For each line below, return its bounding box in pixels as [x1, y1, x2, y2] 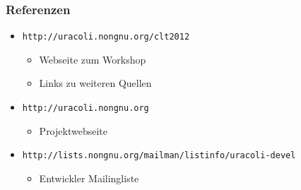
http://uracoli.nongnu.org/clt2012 [22, 32, 190, 42]
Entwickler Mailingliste [39, 170, 139, 185]
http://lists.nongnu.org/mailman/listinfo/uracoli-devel [22, 150, 296, 161]
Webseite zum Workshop [39, 52, 146, 66]
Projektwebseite [39, 123, 107, 138]
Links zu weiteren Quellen [39, 76, 152, 90]
